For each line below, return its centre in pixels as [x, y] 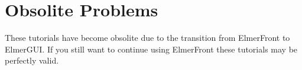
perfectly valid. [32, 60]
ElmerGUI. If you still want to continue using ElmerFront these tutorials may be [151, 49]
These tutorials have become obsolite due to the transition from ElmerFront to [147, 38]
